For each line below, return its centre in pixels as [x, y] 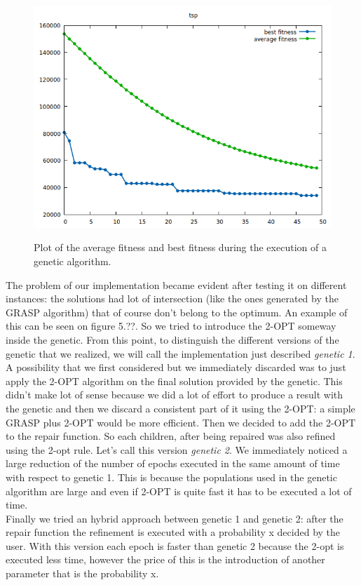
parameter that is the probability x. [82, 573]
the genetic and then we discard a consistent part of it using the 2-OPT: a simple [180, 408]
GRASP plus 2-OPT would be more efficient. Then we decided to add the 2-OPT [181, 422]
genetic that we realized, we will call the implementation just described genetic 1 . [180, 353]
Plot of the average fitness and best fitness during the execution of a [180, 247]
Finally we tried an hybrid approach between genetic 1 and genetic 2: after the [175, 518]
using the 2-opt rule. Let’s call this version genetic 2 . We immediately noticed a [177, 449]
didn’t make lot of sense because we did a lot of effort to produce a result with [175, 395]
